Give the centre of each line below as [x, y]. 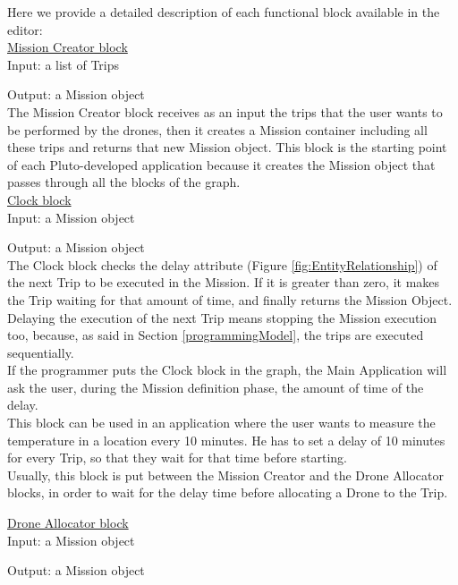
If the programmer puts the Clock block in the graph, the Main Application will [227, 370]
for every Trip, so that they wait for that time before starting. [177, 458]
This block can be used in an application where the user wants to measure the [221, 423]
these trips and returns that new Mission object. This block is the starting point [227, 147]
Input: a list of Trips [64, 64]
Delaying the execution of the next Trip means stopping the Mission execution [222, 317]
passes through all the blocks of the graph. [124, 182]
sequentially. [41, 352]
